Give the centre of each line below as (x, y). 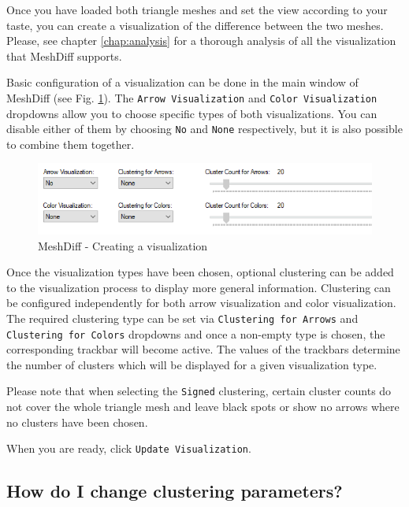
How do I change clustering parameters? (175, 491)
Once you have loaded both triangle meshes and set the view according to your (197, 9)
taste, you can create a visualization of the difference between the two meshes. (195, 25)
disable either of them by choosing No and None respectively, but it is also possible (204, 129)
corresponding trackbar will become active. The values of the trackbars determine (203, 349)
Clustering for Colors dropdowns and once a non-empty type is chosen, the (196, 333)
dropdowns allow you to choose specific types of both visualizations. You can (192, 113)
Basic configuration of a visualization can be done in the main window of (182, 82)
